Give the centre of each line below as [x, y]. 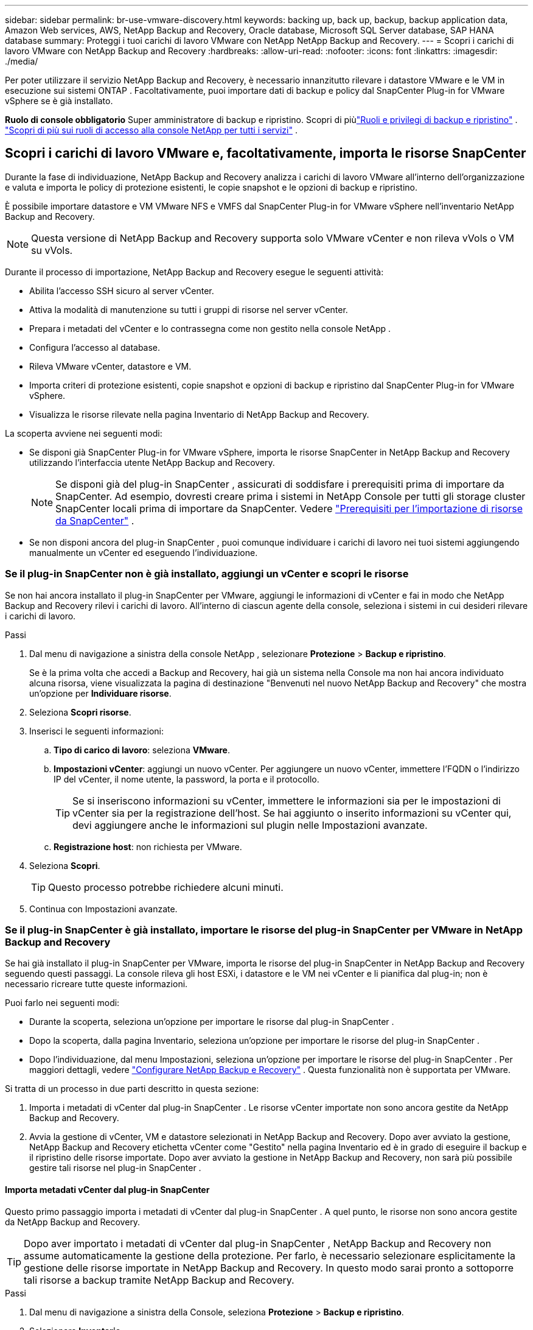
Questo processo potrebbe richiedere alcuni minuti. [166, 887]
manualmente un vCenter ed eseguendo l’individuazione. [144, 552]
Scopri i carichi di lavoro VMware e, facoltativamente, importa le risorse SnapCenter [266, 153]
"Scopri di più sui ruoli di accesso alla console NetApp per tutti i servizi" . [151, 130]
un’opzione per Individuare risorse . [100, 693]
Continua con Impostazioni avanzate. [103, 909]
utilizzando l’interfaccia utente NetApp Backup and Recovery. [152, 462]
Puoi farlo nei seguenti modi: [62, 1003]
